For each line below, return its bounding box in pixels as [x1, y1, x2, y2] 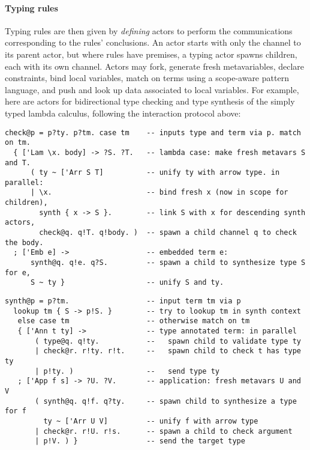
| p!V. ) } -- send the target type [35, 437, 245, 446]
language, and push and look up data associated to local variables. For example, [5, 83, 299, 96]
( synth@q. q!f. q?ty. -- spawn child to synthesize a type [35, 397, 297, 406]
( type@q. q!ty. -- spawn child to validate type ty [35, 336, 301, 345]
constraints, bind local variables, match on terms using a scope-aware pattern [5, 71, 289, 84]
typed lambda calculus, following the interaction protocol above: [5, 106, 241, 119]
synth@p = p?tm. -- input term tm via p [5, 297, 241, 306]
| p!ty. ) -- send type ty [35, 366, 219, 376]
